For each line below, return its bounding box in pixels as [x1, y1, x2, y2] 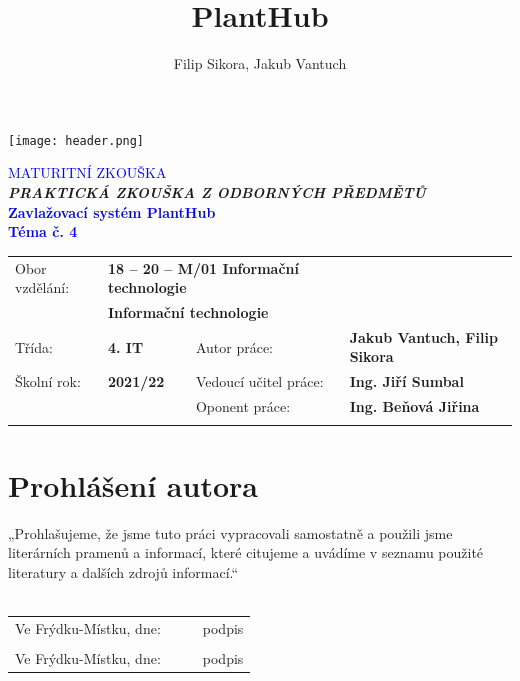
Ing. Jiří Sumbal [349, 371, 464, 392]
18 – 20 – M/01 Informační [107, 257, 299, 278]
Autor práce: [195, 336, 274, 357]
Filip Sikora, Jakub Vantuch [173, 53, 347, 74]
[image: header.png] [8, 133, 145, 148]
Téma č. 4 [8, 221, 78, 242]
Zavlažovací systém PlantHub [8, 201, 216, 222]
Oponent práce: [195, 396, 291, 417]
